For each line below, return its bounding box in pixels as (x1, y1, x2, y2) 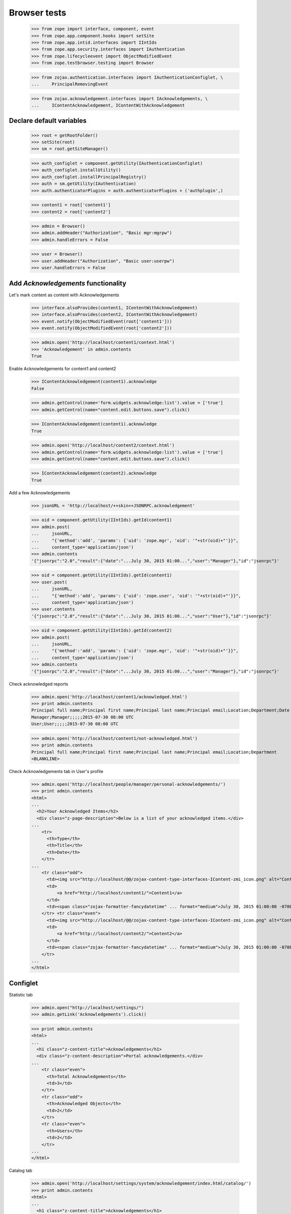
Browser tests (9, 7, 66, 18)
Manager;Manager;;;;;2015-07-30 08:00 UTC (31, 714, 134, 720)
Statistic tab (9, 992, 33, 997)
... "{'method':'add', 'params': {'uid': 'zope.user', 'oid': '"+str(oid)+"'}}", (31, 593, 241, 598)
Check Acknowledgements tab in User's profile (9, 768, 104, 774)
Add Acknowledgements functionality (9, 279, 127, 287)
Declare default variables (9, 117, 87, 125)
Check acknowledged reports (9, 681, 68, 687)
